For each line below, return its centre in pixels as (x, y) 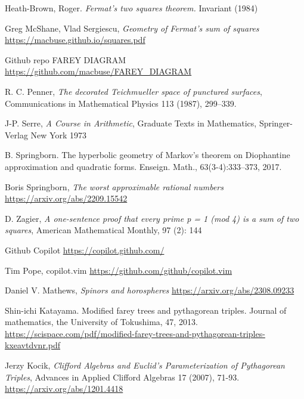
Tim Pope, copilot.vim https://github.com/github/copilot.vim (119, 270)
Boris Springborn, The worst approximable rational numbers (114, 186)
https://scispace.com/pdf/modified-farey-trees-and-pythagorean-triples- (135, 333)
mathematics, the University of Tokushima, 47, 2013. (101, 322)
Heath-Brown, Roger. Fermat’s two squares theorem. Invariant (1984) (131, 8)
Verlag (16, 134)
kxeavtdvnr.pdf (33, 345)
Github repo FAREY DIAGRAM (66, 59)
